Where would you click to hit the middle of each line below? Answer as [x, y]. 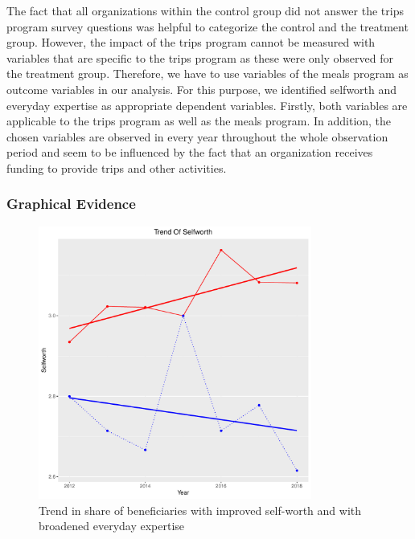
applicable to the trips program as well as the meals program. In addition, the [199, 121]
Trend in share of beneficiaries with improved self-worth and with [200, 510]
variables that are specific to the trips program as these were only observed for [200, 57]
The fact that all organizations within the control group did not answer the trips [205, 10]
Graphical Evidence [71, 204]
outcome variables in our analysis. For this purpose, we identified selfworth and [202, 89]
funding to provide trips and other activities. [117, 167]
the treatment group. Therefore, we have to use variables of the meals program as [207, 73]
